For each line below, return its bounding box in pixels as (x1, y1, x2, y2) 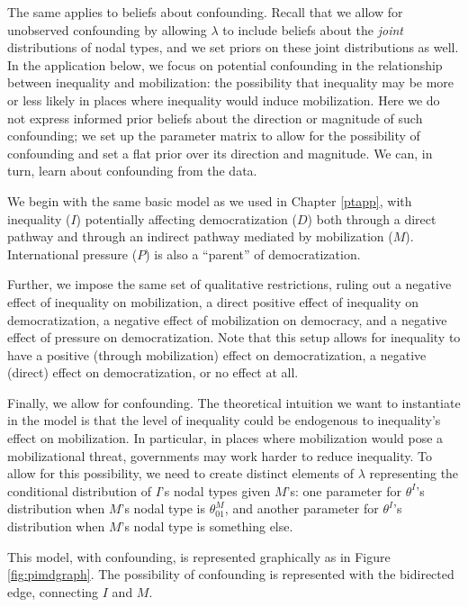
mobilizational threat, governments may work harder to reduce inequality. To (7, 446, 433, 465)
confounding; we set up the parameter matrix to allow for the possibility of (7, 126, 420, 145)
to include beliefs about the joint (222, 20, 403, 39)
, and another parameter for (224, 499, 379, 518)
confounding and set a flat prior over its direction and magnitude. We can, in (7, 143, 433, 162)
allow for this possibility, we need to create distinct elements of (7, 464, 355, 483)
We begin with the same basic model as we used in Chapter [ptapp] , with (7, 191, 412, 210)
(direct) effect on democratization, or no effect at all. (7, 363, 299, 382)
